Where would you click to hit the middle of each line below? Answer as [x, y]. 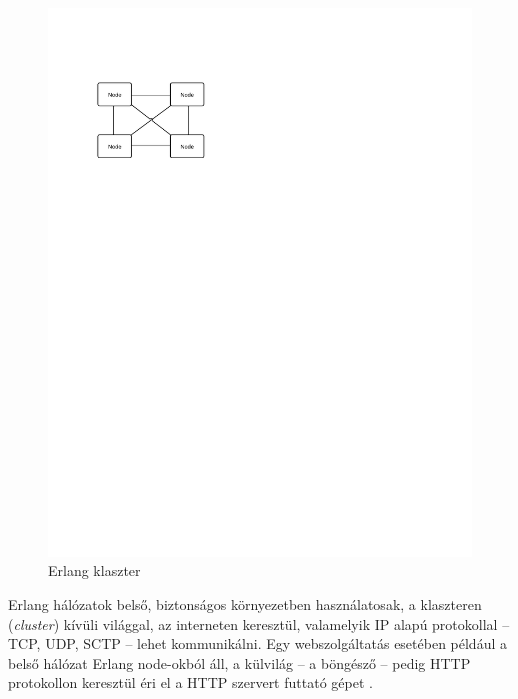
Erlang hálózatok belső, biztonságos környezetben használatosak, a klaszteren [245, 604]
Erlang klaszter [94, 570]
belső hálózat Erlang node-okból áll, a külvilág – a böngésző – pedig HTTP [239, 662]
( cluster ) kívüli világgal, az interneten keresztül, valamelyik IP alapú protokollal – [259, 623]
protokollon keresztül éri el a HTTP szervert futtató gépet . [190, 682]
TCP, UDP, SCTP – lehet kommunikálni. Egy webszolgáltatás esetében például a [257, 643]
